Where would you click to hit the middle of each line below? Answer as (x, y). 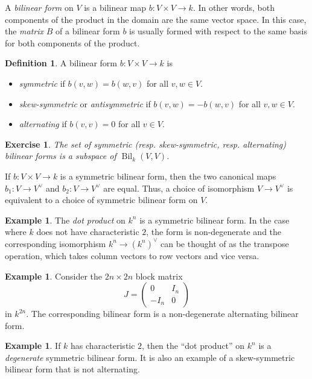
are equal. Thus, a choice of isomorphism (179, 188)
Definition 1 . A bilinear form (61, 63)
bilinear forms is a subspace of (61, 156)
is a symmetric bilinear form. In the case (215, 220)
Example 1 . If (33, 346)
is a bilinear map (115, 7)
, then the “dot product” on (193, 346)
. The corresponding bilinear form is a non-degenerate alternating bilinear (162, 314)
